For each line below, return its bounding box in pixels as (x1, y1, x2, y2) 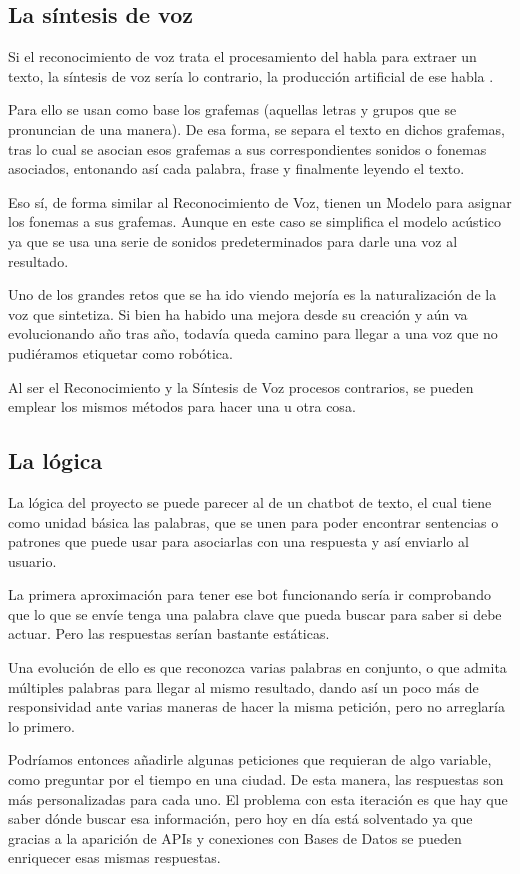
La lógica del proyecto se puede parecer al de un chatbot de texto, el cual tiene (8, 491, 492, 512)
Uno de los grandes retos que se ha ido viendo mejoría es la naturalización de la (8, 284, 497, 305)
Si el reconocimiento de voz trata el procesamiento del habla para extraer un (8, 46, 477, 67)
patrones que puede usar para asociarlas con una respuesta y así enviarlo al (8, 531, 469, 552)
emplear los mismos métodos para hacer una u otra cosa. (8, 396, 356, 417)
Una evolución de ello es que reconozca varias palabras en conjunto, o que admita (8, 657, 507, 678)
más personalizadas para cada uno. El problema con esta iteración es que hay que (8, 788, 508, 809)
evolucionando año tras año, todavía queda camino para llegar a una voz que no (8, 323, 498, 344)
